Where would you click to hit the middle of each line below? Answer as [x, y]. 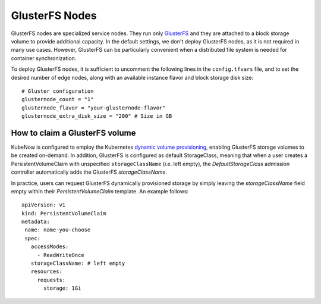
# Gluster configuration [58, 91]
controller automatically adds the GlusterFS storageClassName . [89, 172]
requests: [51, 280]
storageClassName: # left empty [78, 264]
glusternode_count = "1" [58, 99]
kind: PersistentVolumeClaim [64, 213]
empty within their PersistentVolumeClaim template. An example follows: [100, 191]
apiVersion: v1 [44, 205]
